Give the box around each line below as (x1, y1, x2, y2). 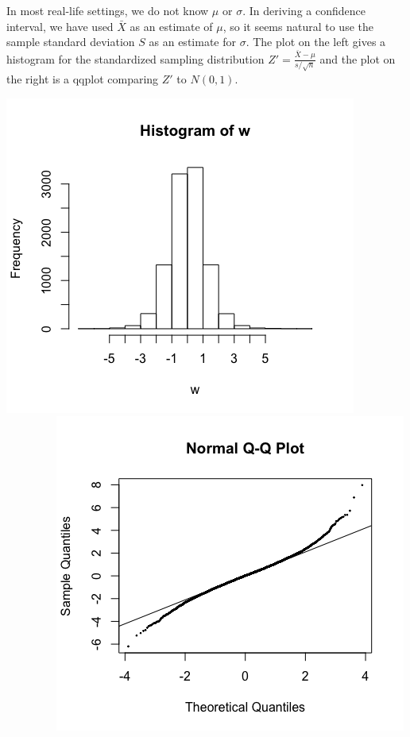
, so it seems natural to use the (222, 17, 373, 34)
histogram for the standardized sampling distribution (6, 50, 265, 67)
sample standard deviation (6, 33, 135, 50)
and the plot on (319, 50, 396, 67)
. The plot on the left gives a (246, 33, 386, 50)
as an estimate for (149, 33, 236, 50)
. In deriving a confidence (242, 2, 366, 18)
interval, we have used (6, 17, 114, 34)
